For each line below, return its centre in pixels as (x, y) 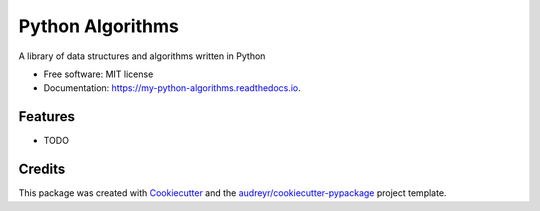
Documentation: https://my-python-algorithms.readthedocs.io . (172, 88)
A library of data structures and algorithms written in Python (142, 56)
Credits (42, 169)
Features (46, 116)
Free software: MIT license (98, 74)
